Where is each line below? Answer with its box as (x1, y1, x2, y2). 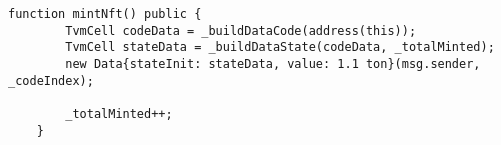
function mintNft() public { (8, 7, 202, 21)
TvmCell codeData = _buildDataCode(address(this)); (65, 23, 417, 38)
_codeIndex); (8, 73, 94, 88)
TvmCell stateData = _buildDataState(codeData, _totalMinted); (65, 40, 495, 55)
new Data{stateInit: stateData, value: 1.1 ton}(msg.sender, (65, 56, 481, 71)
